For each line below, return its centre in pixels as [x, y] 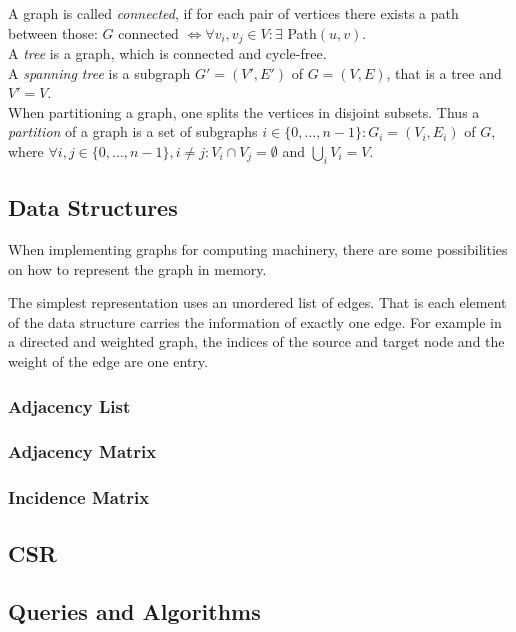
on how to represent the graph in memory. [137, 268]
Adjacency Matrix [82, 451]
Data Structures [93, 207]
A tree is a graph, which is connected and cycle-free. [167, 53]
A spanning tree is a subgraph [99, 72]
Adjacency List [69, 405]
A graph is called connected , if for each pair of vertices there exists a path [233, 13]
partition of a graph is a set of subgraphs [133, 131]
